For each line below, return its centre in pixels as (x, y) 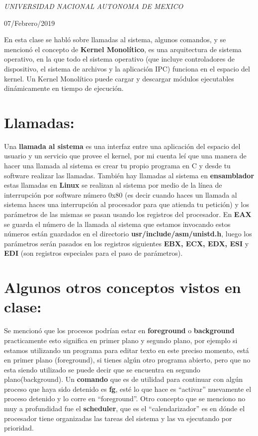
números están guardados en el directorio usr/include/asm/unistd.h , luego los (128, 234)
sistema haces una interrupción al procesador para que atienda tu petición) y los (127, 204)
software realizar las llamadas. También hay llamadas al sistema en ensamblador (129, 175)
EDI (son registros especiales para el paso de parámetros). (93, 253)
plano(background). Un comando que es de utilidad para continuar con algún (124, 379)
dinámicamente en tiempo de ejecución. (64, 88)
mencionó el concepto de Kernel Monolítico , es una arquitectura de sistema (123, 49)
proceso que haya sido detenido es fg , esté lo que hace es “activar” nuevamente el (128, 389)
